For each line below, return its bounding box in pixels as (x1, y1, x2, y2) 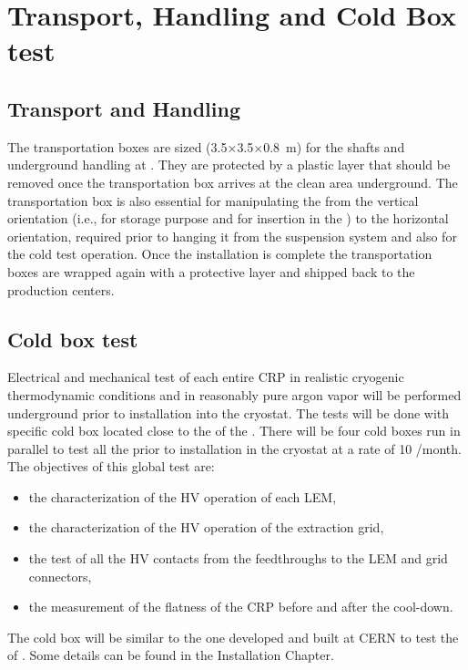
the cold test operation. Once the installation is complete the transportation (7, 244, 432, 263)
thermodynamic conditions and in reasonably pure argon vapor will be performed (7, 385, 462, 404)
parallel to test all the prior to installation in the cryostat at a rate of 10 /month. (7, 438, 462, 458)
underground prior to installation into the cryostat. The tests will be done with (7, 403, 450, 422)
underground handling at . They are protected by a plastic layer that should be (7, 155, 451, 174)
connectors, (28, 566, 92, 585)
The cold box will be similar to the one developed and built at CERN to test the (7, 627, 459, 646)
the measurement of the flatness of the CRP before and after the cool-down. (28, 597, 453, 616)
